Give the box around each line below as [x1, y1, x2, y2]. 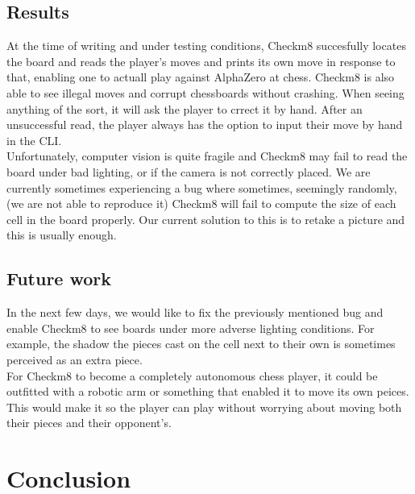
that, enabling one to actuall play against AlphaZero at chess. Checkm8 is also [6, 68, 395, 85]
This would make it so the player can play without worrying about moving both [6, 398, 402, 415]
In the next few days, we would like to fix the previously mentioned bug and [6, 304, 384, 321]
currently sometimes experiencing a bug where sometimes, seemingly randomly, [6, 179, 397, 196]
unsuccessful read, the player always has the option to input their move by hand [6, 116, 403, 133]
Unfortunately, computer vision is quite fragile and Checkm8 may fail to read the [6, 147, 408, 164]
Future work [6, 266, 112, 291]
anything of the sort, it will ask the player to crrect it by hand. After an [6, 100, 363, 117]
